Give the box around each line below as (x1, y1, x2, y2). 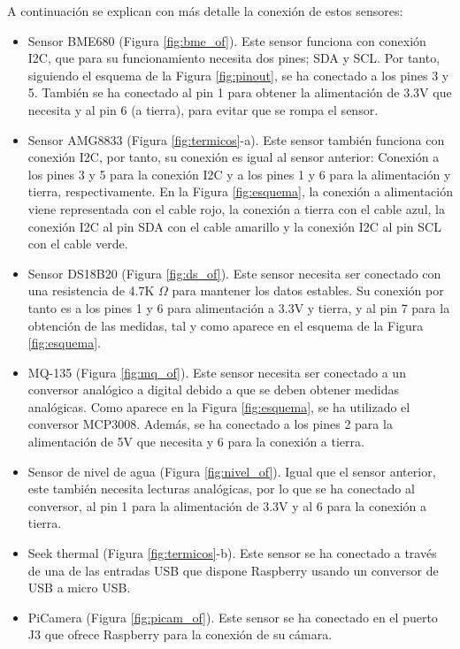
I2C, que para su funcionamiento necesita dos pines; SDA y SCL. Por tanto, (27, 49, 441, 67)
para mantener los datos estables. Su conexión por (172, 281, 444, 300)
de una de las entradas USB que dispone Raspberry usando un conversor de (27, 561, 439, 579)
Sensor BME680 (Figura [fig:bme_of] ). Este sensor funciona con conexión (27, 31, 426, 50)
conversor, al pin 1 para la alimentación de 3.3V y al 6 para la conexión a (27, 496, 426, 515)
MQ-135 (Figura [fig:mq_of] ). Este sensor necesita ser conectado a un (27, 363, 406, 381)
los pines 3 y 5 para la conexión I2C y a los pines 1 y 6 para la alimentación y (27, 164, 451, 183)
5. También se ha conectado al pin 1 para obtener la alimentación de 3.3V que (27, 83, 452, 102)
